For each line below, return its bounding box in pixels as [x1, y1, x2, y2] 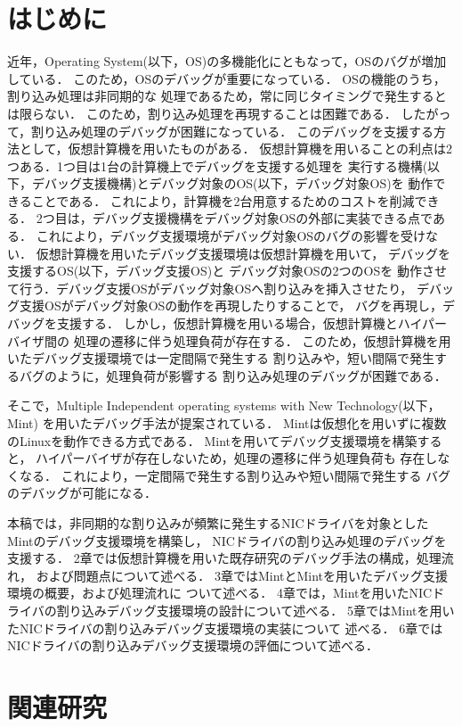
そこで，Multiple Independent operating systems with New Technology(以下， [7, 396, 441, 415]
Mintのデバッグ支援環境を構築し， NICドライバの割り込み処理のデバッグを [7, 531, 447, 549]
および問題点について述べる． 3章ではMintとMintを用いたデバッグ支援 [36, 566, 449, 584]
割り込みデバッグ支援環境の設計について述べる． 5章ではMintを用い [56, 600, 455, 619]
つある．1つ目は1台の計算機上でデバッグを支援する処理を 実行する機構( [7, 156, 428, 175]
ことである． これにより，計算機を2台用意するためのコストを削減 [31, 191, 415, 210]
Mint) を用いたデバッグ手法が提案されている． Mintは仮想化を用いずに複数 [7, 414, 447, 432]
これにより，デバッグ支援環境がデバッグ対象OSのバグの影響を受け [36, 227, 426, 245]
